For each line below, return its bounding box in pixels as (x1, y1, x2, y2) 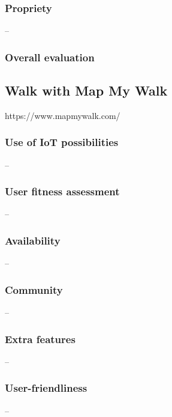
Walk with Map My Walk (5, 81, 168, 100)
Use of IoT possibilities (5, 135, 119, 150)
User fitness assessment (5, 184, 120, 199)
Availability (5, 233, 61, 248)
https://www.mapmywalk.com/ (5, 109, 120, 121)
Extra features (5, 331, 76, 346)
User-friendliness (5, 380, 87, 395)
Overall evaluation (5, 49, 95, 64)
